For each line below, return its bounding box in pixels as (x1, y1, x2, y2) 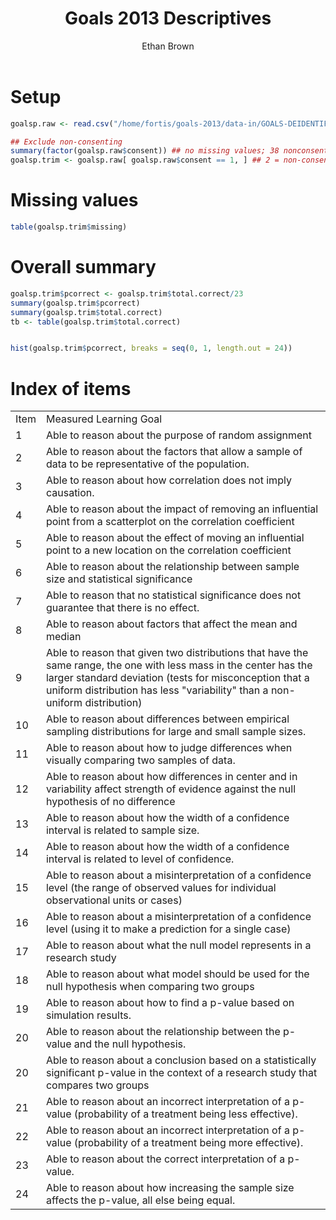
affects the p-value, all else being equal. (45, 1193, 236, 1207)
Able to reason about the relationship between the (45, 1025, 281, 1039)
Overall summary (10, 256, 157, 279)
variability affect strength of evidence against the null (45, 782, 297, 796)
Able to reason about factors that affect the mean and (45, 617, 298, 631)
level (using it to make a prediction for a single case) (45, 922, 292, 936)
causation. (45, 486, 95, 500)
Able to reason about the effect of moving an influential (45, 531, 305, 545)
